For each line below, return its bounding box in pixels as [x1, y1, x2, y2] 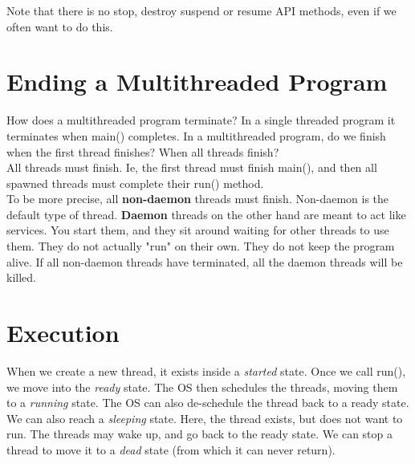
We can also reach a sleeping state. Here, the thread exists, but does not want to [6, 409, 403, 426]
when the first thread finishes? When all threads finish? [6, 143, 279, 160]
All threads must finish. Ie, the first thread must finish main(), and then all [6, 159, 377, 176]
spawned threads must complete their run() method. [6, 174, 264, 191]
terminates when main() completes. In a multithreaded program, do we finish [6, 127, 386, 144]
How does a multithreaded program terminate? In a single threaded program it [6, 112, 396, 128]
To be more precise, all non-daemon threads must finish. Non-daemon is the [6, 190, 389, 207]
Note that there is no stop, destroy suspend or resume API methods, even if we [6, 2, 397, 18]
